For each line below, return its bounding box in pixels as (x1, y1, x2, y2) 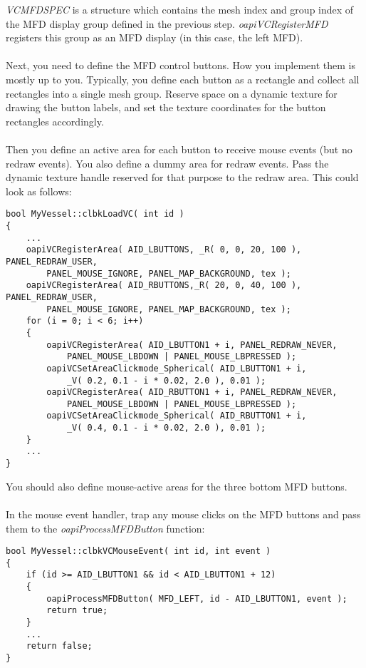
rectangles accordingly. (6, 113, 104, 128)
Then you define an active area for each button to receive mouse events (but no (6, 141, 352, 156)
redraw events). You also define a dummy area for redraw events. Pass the (6, 155, 329, 170)
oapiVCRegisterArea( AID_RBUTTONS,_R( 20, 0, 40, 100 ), (26, 280, 302, 291)
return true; (46, 605, 108, 616)
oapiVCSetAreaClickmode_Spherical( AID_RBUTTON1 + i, (46, 411, 307, 421)
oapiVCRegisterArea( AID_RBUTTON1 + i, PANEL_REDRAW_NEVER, (46, 387, 338, 398)
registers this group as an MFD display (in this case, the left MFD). (6, 30, 303, 45)
